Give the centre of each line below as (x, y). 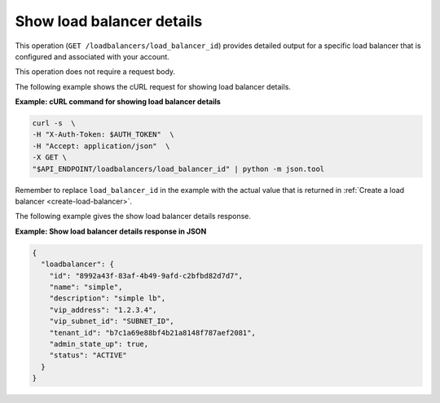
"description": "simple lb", (108, 298)
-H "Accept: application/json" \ (101, 146)
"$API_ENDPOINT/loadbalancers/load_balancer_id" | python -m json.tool (178, 169)
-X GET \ (50, 158)
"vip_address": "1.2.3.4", (103, 310)
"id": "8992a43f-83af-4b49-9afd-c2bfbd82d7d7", (146, 276)
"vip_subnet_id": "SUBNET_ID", (112, 321)
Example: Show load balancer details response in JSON (111, 231)
